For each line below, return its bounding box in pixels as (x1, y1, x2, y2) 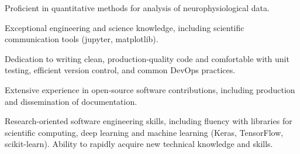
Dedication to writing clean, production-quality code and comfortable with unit (5, 52, 289, 64)
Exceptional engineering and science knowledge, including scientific (5, 21, 244, 33)
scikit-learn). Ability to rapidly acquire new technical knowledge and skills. (5, 138, 273, 150)
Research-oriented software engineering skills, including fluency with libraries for (5, 115, 292, 127)
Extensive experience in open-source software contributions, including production (5, 83, 295, 95)
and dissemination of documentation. (5, 95, 137, 107)
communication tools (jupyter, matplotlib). (5, 33, 158, 45)
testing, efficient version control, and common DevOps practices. (5, 64, 236, 76)
